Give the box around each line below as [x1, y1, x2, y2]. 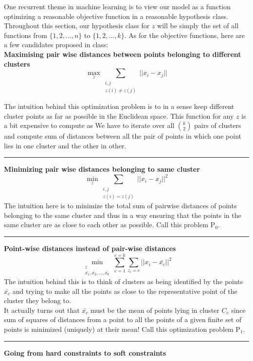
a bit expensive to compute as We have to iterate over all [4, 120, 175, 130]
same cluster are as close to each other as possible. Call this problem [4, 219, 208, 230]
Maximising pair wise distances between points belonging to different [4, 49, 241, 59]
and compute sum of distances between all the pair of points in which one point [4, 131, 242, 141]
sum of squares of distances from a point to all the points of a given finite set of [4, 314, 242, 325]
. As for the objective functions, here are [124, 30, 245, 40]
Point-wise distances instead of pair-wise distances [4, 243, 176, 253]
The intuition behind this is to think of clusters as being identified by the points [4, 276, 243, 286]
